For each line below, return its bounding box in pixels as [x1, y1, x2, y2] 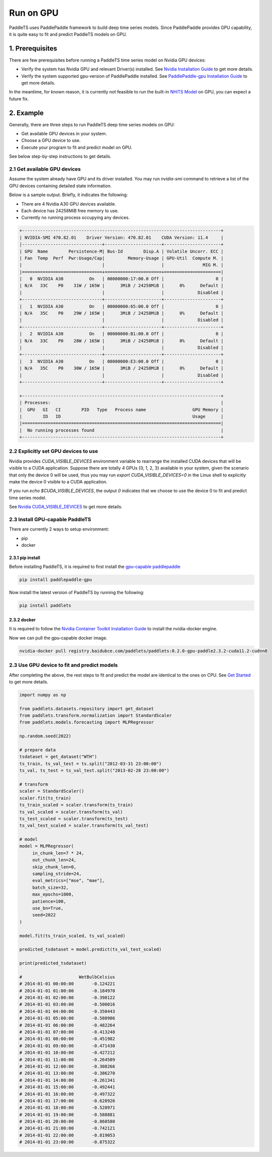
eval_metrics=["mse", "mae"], [32, 878, 105, 884]
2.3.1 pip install [9, 555, 40, 561]
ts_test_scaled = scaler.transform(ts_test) [19, 816, 128, 821]
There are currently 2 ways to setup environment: [9, 526, 109, 532]
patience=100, [32, 898, 66, 904]
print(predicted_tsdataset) [19, 960, 87, 966]
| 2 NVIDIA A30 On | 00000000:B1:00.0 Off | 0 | [19, 331, 224, 337]
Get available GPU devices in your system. [21, 131, 107, 137]
